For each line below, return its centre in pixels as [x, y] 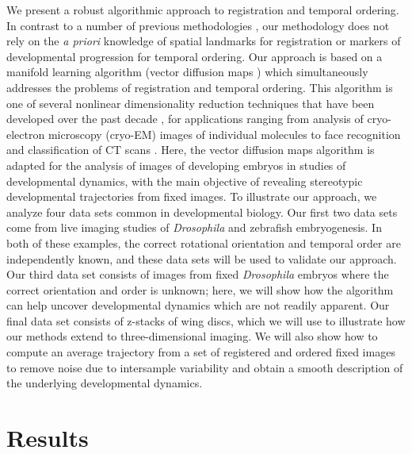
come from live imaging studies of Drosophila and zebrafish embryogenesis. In [194, 227]
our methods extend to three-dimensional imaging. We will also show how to [192, 336]
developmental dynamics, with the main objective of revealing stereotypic [185, 181]
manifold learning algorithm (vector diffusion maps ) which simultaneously [187, 72]
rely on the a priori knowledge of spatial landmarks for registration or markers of [204, 41]
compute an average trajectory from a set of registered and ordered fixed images [201, 352]
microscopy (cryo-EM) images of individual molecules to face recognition [224, 134]
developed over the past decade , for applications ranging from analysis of [185, 119]
